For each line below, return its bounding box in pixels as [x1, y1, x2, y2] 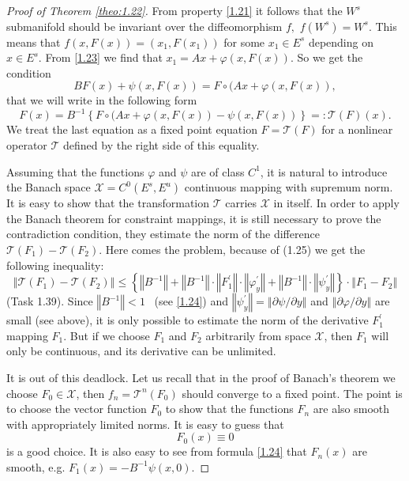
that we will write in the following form [6, 92, 197, 108]
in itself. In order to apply [273, 195, 400, 211]
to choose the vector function [6, 400, 147, 417]
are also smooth [313, 400, 390, 417]
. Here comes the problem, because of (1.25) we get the [99, 241, 366, 258]
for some [223, 33, 265, 50]
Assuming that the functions [6, 163, 144, 180]
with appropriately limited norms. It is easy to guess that [6, 415, 284, 432]
